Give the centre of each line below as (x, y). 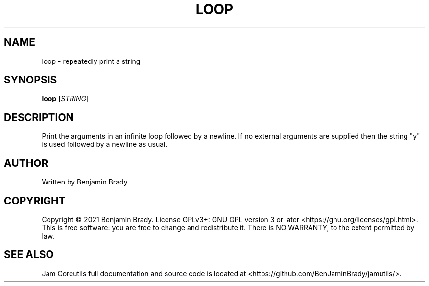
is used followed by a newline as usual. (105, 144)
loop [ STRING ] (65, 99)
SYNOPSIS (31, 80)
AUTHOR (26, 163)
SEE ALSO (29, 255)
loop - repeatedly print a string (91, 61)
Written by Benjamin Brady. (85, 182)
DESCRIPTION (39, 117)
